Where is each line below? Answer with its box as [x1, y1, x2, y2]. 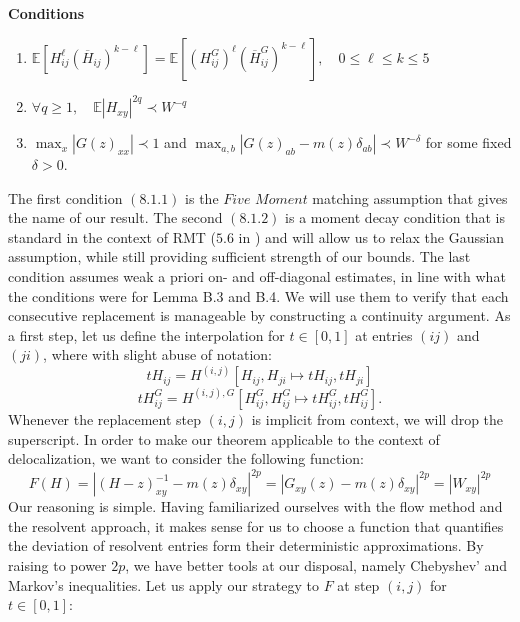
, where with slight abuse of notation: [43, 344, 272, 365]
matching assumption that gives [312, 187, 508, 208]
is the [185, 187, 219, 208]
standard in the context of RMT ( [8, 226, 216, 247]
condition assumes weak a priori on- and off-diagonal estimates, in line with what [8, 266, 506, 287]
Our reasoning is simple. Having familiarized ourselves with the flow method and [8, 496, 503, 517]
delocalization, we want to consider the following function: [8, 448, 364, 469]
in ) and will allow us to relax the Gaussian [238, 226, 505, 247]
